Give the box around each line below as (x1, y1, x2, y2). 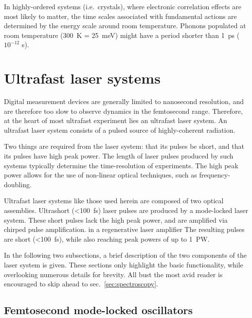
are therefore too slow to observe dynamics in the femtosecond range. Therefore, (4, 106, 243, 116)
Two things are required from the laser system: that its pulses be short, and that (4, 141, 244, 151)
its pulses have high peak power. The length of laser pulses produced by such (4, 151, 234, 161)
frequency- (199, 170, 230, 180)
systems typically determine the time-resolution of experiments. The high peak (4, 160, 238, 170)
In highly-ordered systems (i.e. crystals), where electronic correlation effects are (4, 1, 241, 11)
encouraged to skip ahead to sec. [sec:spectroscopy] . (4, 279, 159, 289)
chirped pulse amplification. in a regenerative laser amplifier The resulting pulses (4, 224, 245, 234)
